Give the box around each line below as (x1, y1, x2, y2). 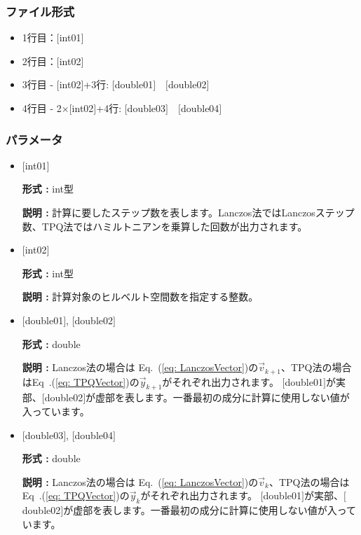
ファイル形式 (6, 2, 75, 20)
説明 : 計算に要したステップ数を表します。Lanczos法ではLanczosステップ (22, 205, 355, 219)
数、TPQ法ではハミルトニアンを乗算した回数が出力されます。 (22, 218, 308, 233)
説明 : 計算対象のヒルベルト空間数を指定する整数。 (22, 289, 259, 304)
